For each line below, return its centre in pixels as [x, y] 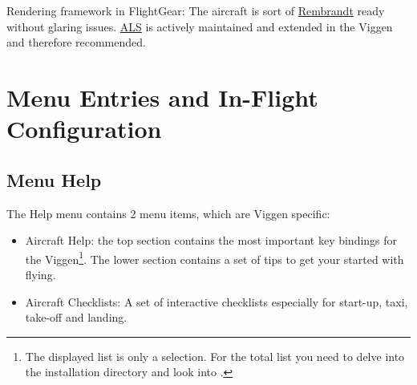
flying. [40, 274]
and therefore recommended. [76, 42]
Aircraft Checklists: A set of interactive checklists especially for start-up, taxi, [217, 301]
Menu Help [54, 179]
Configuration [84, 129]
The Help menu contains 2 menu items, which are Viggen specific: [168, 213]
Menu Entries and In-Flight [162, 97]
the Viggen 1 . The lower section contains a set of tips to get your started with [215, 257]
